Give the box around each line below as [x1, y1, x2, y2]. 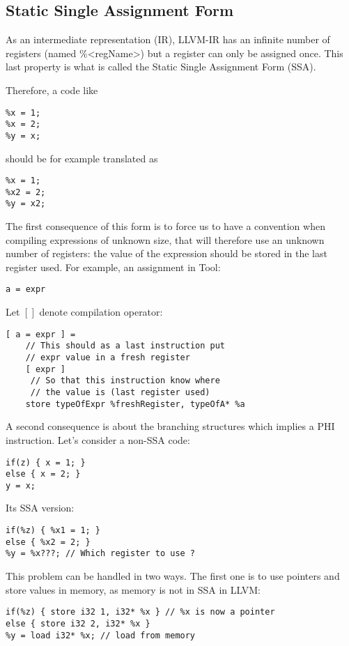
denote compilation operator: [39, 305, 163, 319]
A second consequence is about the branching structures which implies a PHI [6, 419, 335, 433]
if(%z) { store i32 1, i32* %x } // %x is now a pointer [6, 607, 275, 617]
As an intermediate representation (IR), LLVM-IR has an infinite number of [6, 32, 330, 47]
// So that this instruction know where [30, 376, 220, 386]
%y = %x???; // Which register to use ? [6, 548, 196, 559]
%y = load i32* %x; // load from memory [6, 630, 196, 640]
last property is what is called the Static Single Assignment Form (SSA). [6, 59, 316, 74]
